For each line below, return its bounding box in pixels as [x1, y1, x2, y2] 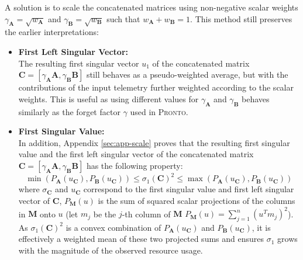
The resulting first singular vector [18, 57, 139, 69]
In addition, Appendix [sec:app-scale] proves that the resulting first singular [18, 136, 290, 148]
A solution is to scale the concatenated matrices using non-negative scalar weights [5, 1, 298, 13]
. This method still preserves [190, 12, 292, 25]
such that [106, 12, 140, 25]
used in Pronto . [130, 105, 188, 117]
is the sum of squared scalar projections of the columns [98, 195, 295, 206]
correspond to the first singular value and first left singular [83, 183, 294, 195]
